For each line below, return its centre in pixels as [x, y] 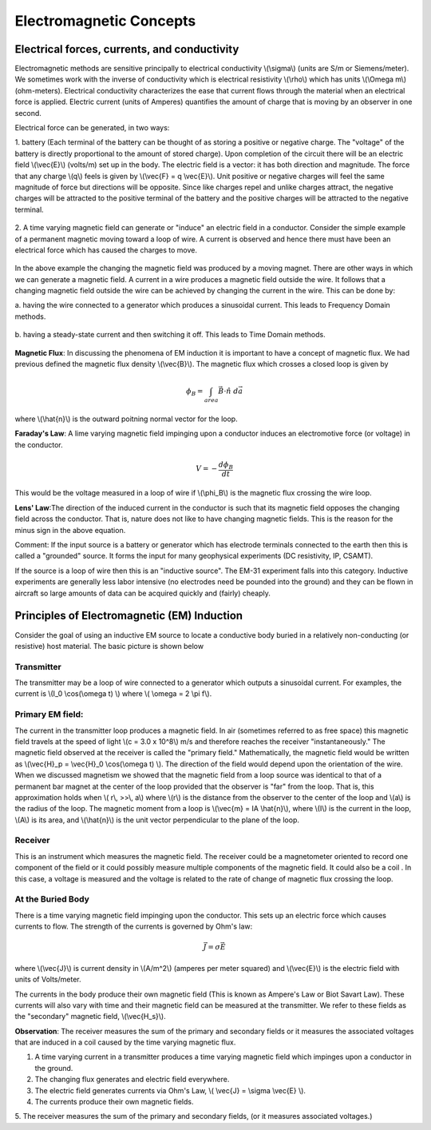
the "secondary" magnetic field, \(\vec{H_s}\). [91, 1017]
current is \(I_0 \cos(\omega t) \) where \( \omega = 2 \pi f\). [113, 694]
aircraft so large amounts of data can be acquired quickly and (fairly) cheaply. [143, 593]
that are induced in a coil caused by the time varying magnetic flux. [125, 1042]
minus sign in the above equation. [70, 530]
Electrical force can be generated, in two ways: [92, 128]
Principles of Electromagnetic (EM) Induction [129, 616]
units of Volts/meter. [48, 980]
